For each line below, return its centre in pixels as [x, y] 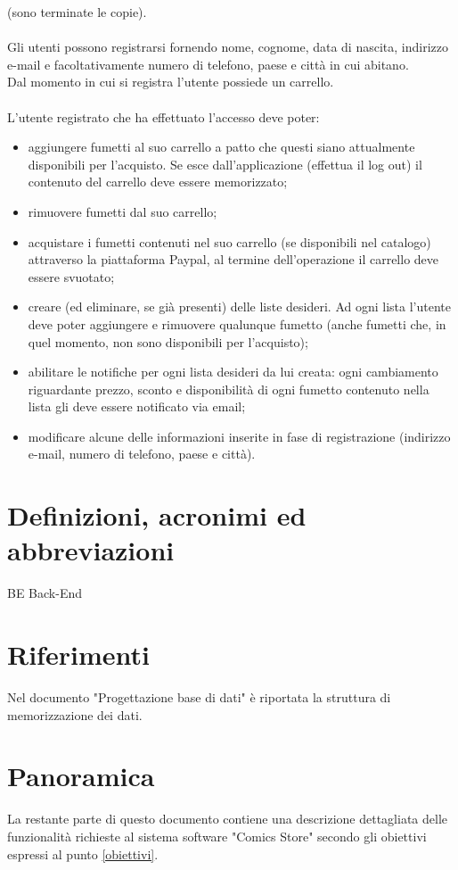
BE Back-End [45, 593]
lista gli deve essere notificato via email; [137, 406]
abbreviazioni [91, 550]
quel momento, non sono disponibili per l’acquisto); [168, 341]
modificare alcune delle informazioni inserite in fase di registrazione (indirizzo [239, 436]
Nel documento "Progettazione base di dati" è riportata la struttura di [199, 697]
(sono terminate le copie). [77, 12]
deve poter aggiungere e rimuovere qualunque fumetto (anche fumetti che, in [237, 323]
